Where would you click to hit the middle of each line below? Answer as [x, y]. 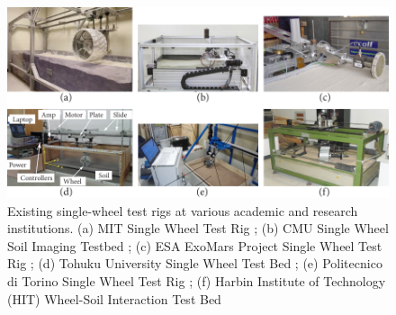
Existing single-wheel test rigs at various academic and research [183, 210]
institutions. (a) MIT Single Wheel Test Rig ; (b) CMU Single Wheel [198, 228]
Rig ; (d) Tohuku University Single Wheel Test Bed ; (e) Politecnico [195, 263]
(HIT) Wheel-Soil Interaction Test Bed [114, 298]
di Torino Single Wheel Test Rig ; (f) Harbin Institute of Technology [197, 280]
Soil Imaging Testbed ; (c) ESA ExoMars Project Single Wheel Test [195, 245]
